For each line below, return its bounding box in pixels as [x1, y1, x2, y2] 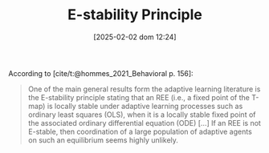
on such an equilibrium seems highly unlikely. [27, 135, 179, 145]
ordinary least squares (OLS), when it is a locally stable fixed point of [27, 110, 256, 119]
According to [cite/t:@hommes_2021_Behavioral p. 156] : [8, 68, 194, 78]
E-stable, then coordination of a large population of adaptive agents [27, 127, 253, 136]
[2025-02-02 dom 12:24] [93, 32, 177, 42]
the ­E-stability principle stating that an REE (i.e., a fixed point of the [27, 92, 251, 102]
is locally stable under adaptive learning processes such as [47, 101, 243, 111]
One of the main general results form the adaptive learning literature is [27, 84, 261, 94]
